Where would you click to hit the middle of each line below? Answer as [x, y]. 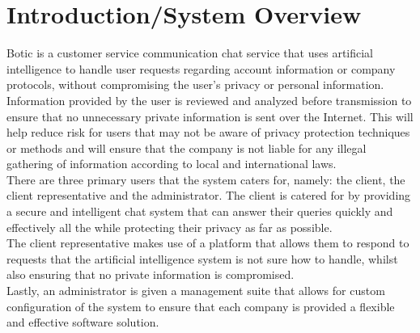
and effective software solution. [83, 322]
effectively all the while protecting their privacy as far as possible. [170, 227]
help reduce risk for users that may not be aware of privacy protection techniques [208, 132]
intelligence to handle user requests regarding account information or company [201, 68]
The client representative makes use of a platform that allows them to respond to [208, 243]
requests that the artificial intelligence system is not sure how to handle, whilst [202, 258]
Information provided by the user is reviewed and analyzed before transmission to [209, 100]
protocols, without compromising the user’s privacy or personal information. [195, 84]
